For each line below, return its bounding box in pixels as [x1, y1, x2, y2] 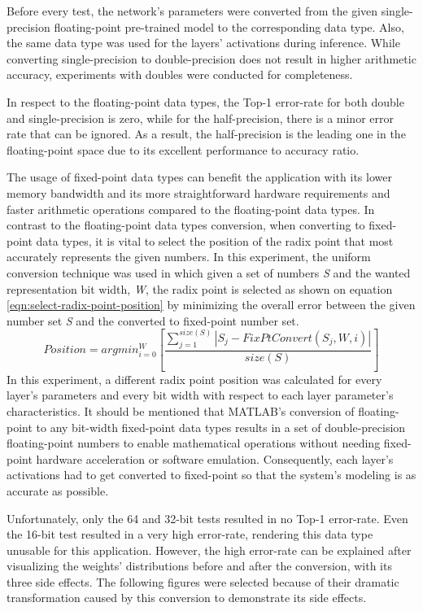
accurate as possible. [7, 482, 109, 499]
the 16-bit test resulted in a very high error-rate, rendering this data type [7, 526, 373, 543]
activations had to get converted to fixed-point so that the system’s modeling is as [7, 466, 416, 483]
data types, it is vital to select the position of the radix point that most [36, 232, 394, 249]
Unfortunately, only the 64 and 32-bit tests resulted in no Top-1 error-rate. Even [7, 509, 408, 526]
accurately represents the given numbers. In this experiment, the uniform [7, 248, 371, 265]
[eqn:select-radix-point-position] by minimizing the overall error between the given [7, 296, 416, 313]
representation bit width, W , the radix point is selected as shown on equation [7, 280, 393, 297]
